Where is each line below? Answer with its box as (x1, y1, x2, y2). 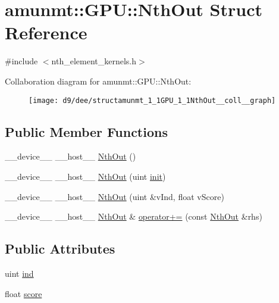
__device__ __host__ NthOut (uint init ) (5, 170, 166, 182)
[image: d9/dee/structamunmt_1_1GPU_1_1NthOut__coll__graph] (29, 96, 276, 105)
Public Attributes (5, 239, 115, 258)
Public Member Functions (5, 122, 168, 140)
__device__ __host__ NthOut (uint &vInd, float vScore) (5, 190, 224, 202)
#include (5, 55, 38, 67)
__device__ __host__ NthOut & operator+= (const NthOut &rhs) (5, 210, 262, 223)
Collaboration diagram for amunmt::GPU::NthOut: (5, 74, 192, 87)
